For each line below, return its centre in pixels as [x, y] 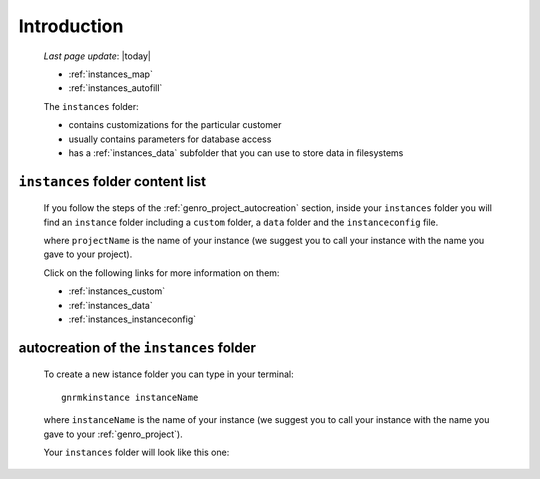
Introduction [71, 26]
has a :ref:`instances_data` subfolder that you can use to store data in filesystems [236, 152]
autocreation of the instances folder [137, 347]
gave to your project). [88, 254]
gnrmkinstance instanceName [130, 397]
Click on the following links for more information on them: [161, 272]
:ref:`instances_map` [111, 74]
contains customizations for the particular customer [175, 125]
